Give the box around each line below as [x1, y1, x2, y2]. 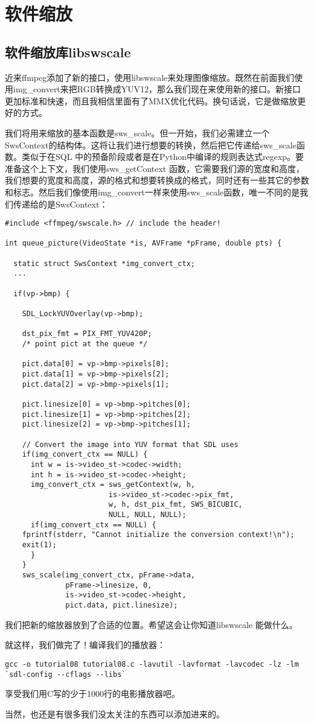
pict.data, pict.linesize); [65, 601, 178, 610]
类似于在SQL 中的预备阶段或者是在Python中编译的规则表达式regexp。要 [21, 150, 304, 163]
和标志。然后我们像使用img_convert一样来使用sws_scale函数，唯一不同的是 [5, 185, 300, 198]
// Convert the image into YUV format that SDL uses [22, 440, 239, 449]
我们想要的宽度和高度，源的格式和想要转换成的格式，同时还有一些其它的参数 [5, 174, 309, 186]
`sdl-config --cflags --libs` [5, 670, 126, 679]
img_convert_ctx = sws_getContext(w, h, [30, 480, 195, 489]
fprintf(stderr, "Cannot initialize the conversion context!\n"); [22, 530, 295, 539]
